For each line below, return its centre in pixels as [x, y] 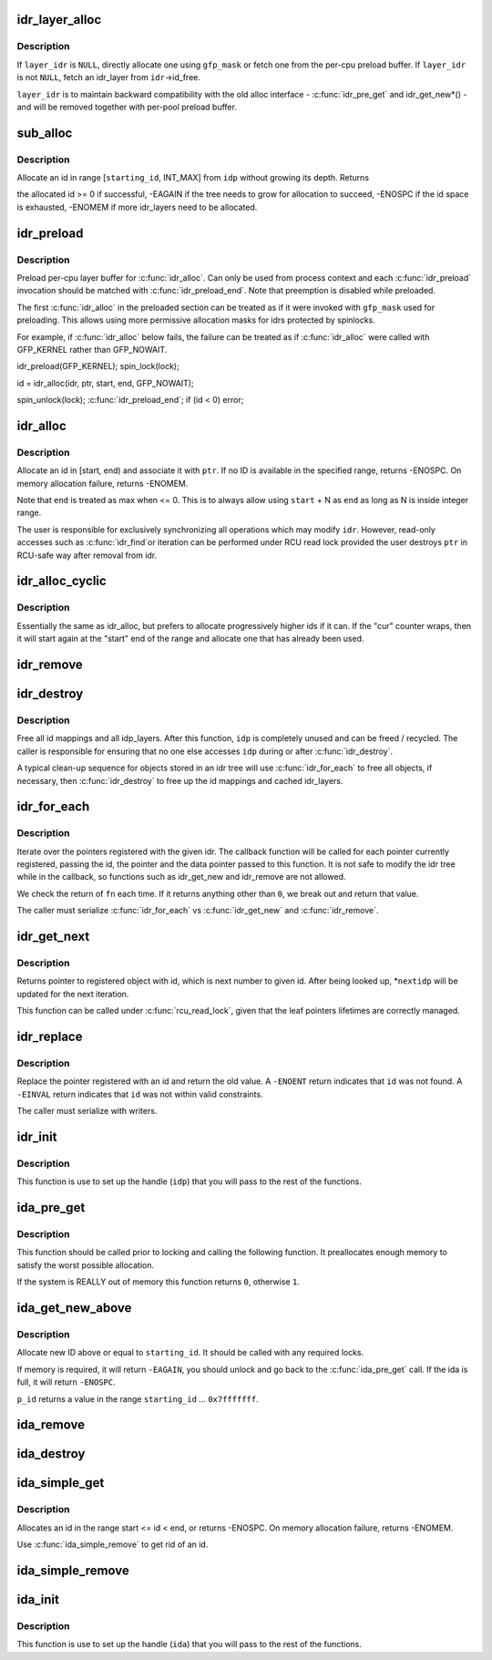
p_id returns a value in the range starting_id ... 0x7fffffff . [138, 1398]
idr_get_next [53, 937]
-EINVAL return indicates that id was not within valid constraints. [140, 1094]
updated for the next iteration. [73, 994]
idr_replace [50, 1037]
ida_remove [51, 1425]
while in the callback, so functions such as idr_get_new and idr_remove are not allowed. [181, 877]
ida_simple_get [61, 1483]
